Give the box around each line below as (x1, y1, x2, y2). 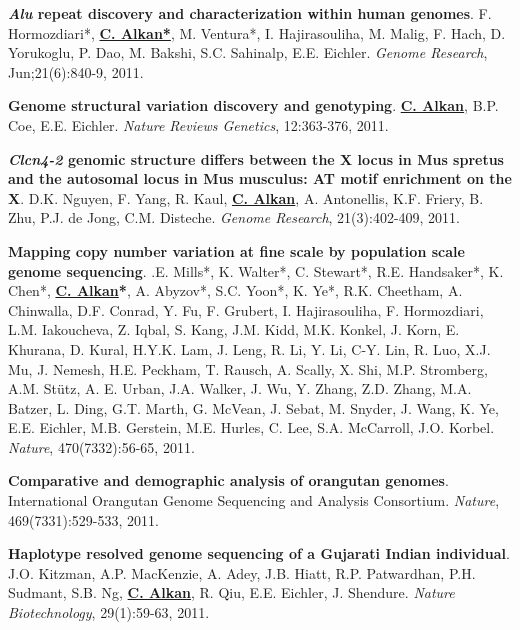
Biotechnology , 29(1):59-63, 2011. (8, 602, 210, 623)
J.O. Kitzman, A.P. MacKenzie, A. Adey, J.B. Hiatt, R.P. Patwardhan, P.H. (8, 562, 476, 583)
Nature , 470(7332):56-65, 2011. (8, 436, 195, 457)
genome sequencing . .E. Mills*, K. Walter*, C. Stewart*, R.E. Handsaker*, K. (8, 260, 504, 281)
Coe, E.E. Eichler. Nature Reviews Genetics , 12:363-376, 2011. (8, 114, 389, 135)
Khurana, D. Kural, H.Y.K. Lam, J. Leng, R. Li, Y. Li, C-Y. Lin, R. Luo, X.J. (8, 338, 491, 359)
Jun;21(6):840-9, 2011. (8, 61, 144, 82)
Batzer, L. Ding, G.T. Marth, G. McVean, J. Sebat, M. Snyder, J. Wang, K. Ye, (8, 397, 499, 418)
